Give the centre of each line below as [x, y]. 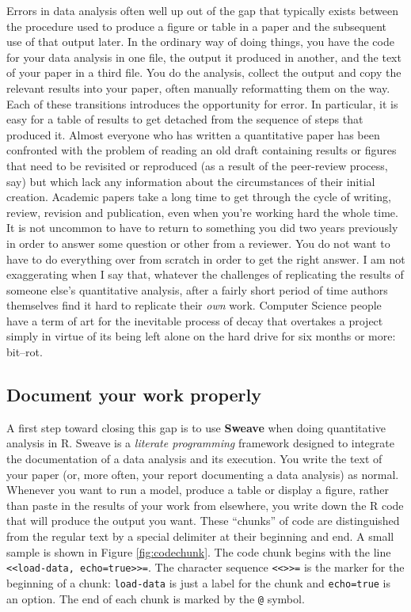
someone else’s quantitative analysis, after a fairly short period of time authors [197, 289]
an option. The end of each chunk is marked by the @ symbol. [156, 598]
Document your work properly [134, 395]
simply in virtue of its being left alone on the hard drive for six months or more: [201, 336]
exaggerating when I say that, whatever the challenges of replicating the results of [205, 274]
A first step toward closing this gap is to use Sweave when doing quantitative [196, 427]
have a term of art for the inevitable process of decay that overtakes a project [195, 320]
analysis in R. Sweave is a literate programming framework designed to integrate [200, 443]
